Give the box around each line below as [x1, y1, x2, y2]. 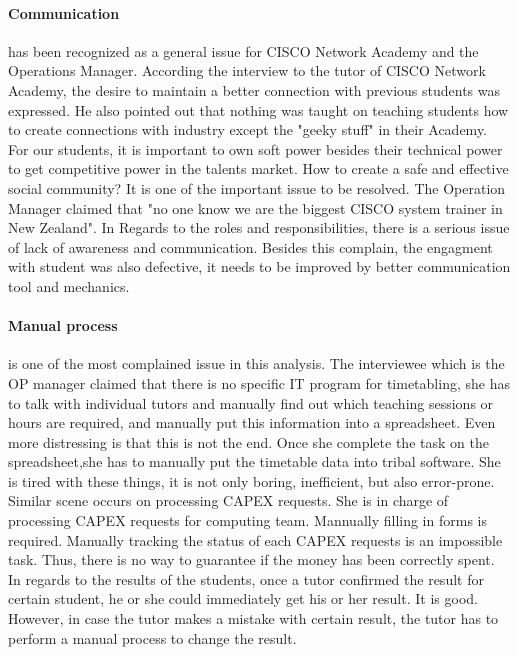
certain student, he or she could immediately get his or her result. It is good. [8, 588, 478, 609]
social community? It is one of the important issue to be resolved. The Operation [8, 177, 506, 198]
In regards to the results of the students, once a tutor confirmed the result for [8, 568, 484, 589]
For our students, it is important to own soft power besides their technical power [8, 138, 503, 159]
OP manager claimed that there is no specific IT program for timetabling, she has [8, 372, 510, 393]
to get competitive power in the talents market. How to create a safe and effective [8, 158, 509, 179]
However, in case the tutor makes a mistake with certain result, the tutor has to [8, 608, 499, 629]
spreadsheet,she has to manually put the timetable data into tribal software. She [8, 451, 501, 472]
